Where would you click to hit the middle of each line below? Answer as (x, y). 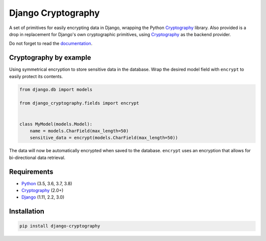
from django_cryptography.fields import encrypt (79, 103)
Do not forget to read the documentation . (51, 43)
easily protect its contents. (36, 76)
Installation (27, 212)
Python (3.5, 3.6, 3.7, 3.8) (47, 183)
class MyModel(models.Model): (56, 124)
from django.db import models (56, 89)
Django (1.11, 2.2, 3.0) (43, 197)
